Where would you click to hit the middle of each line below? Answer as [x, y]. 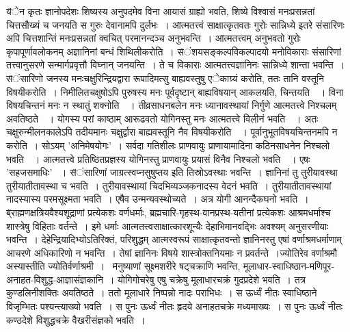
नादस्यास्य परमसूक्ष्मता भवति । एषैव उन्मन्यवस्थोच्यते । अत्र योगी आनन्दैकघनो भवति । [158, 199]
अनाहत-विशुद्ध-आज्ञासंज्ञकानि [55, 279]
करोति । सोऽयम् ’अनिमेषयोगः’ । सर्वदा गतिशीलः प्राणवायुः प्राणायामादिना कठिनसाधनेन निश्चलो [168, 145]
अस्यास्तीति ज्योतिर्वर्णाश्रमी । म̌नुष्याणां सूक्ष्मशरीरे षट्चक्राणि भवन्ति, [123, 266]
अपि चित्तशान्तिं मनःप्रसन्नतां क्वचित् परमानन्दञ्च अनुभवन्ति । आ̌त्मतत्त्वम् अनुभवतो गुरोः [153, 38]
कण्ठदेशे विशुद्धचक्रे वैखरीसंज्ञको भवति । [76, 319]
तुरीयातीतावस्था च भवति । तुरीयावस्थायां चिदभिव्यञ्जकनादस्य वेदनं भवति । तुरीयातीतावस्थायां [169, 185]
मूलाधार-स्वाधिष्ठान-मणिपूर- [289, 266]
